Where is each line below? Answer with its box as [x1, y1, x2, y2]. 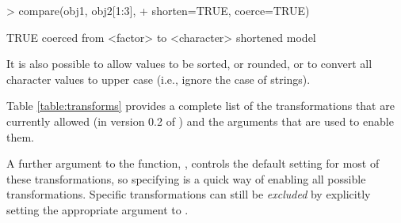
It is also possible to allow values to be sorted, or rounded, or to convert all [6, 55, 372, 72]
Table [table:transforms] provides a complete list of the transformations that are [6, 97, 395, 114]
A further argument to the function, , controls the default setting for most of [6, 155, 380, 172]
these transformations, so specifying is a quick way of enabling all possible [6, 170, 366, 187]
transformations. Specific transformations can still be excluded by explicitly [6, 186, 371, 202]
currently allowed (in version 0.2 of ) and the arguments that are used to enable [6, 112, 394, 129]
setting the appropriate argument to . [6, 201, 189, 217]
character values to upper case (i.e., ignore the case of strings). [6, 70, 311, 87]
